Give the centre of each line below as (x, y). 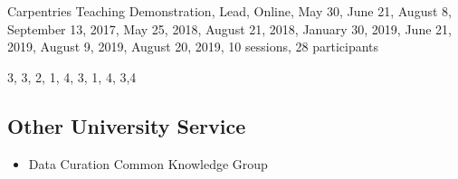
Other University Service (127, 125)
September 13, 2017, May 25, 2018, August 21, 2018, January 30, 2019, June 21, (229, 28)
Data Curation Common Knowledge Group (148, 163)
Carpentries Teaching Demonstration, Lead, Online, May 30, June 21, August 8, (229, 11)
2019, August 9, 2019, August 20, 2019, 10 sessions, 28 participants (193, 47)
